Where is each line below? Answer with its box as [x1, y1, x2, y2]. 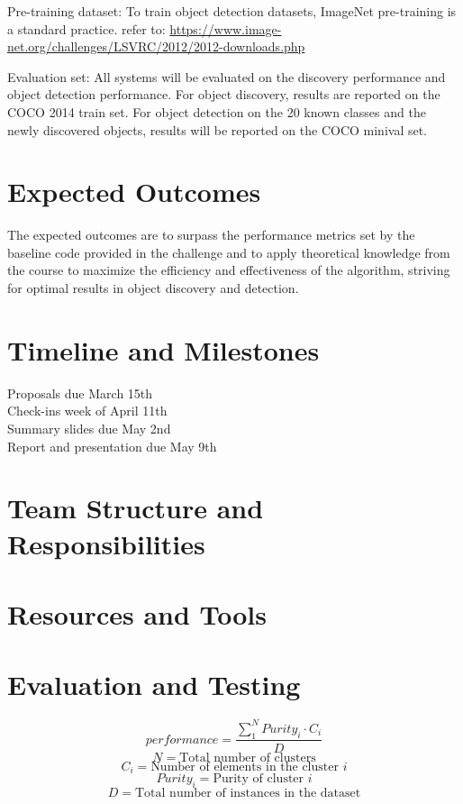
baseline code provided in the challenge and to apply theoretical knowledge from [7, 242, 450, 261]
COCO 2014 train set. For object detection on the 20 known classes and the [7, 102, 426, 121]
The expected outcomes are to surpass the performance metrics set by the [7, 225, 415, 244]
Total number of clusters [179, 751, 316, 764]
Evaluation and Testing [7, 666, 301, 703]
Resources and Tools [7, 595, 268, 632]
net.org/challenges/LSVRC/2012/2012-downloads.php [7, 37, 305, 56]
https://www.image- [169, 19, 282, 38]
